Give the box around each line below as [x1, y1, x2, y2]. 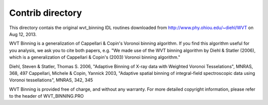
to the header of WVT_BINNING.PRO [9, 93, 84, 99]
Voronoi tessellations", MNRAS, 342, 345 [9, 77, 93, 83]
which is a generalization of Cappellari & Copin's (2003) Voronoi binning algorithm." [9, 54, 181, 60]
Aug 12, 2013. [9, 31, 37, 37]
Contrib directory [9, 7, 82, 18]
